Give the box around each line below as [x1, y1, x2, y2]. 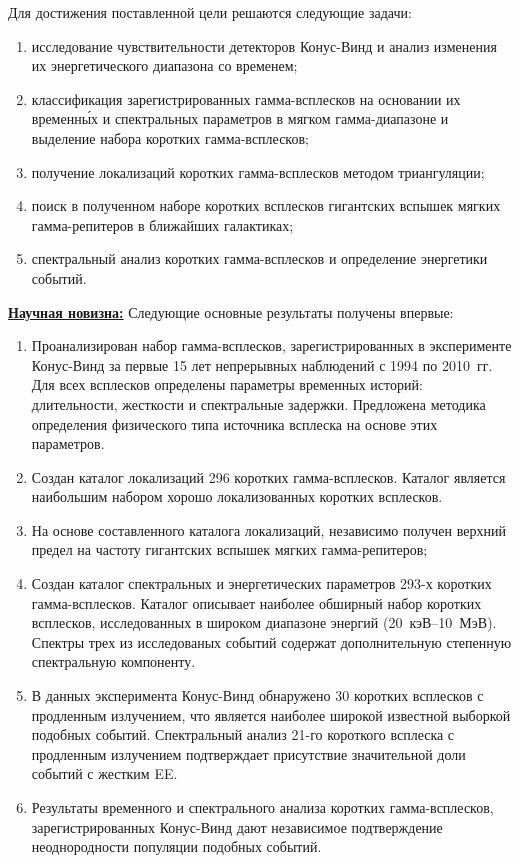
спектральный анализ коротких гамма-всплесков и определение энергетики [31, 248, 488, 269]
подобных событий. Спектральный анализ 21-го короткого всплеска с [31, 724, 455, 745]
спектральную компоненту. [31, 651, 196, 672]
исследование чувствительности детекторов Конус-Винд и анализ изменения [31, 35, 497, 56]
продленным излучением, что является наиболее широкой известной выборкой [31, 704, 511, 725]
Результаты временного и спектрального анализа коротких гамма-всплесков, [31, 797, 494, 817]
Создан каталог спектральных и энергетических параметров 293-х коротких [31, 573, 492, 594]
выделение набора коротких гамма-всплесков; [31, 127, 309, 148]
